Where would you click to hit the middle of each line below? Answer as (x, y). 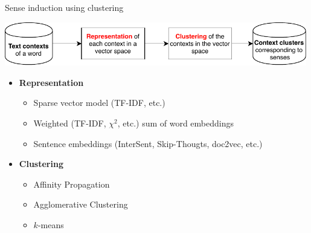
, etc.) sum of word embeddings (175, 123)
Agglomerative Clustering (81, 204)
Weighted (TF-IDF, (70, 123)
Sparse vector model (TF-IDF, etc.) (99, 103)
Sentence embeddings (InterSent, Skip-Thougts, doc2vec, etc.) (148, 143)
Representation (51, 82)
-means (51, 224)
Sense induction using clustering (64, 7)
